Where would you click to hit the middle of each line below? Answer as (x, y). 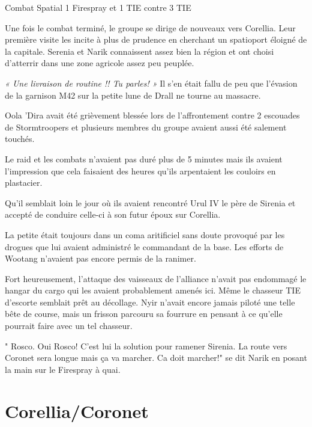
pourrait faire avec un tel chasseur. (69, 326)
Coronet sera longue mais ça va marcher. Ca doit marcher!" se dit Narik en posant (156, 358)
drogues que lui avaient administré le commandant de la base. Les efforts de (144, 246)
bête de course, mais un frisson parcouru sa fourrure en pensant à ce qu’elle (144, 314)
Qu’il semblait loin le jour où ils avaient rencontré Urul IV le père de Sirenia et (150, 202)
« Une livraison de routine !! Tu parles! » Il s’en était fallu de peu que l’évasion (151, 83)
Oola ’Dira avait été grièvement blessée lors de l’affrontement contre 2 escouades (152, 115)
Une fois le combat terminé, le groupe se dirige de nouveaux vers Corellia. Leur (150, 27)
